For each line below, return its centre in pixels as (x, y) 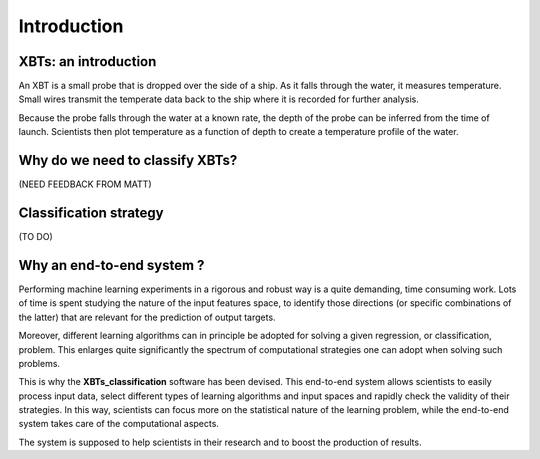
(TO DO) (36, 237)
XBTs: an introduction (87, 61)
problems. (39, 363)
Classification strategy (91, 212)
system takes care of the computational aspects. (119, 424)
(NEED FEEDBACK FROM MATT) (85, 184)
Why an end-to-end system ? (111, 265)
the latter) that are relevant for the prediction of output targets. (147, 317)
